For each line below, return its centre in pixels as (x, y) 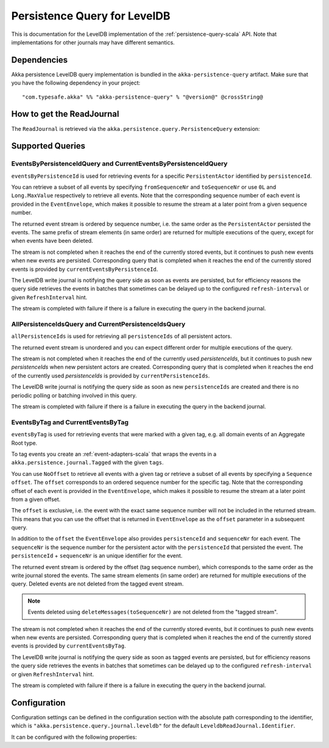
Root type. (24, 443)
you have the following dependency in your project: (76, 83)
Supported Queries (48, 146)
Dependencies (40, 60)
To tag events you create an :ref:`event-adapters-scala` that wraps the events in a (114, 454)
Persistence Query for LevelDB (91, 16)
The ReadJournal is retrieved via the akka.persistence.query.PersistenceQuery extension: (136, 128)
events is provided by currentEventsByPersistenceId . (85, 269)
